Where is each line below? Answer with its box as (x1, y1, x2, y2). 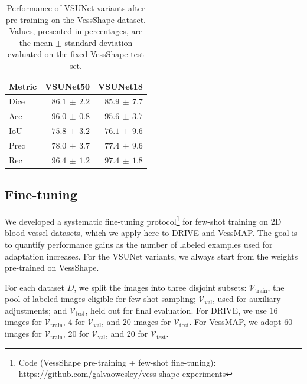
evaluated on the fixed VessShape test (8, 48, 144, 60)
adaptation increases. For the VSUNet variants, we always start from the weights (5, 250, 298, 262)
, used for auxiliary (213, 293, 281, 305)
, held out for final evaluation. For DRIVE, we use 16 (85, 304, 278, 316)
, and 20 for (106, 327, 148, 340)
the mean (19, 36, 53, 48)
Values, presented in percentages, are (9, 25, 143, 37)
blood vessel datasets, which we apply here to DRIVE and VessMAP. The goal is (5, 227, 298, 239)
